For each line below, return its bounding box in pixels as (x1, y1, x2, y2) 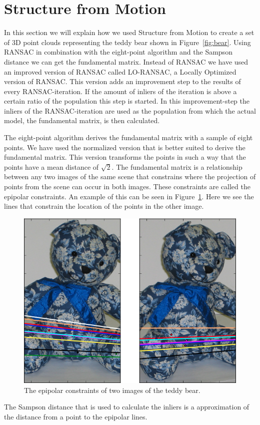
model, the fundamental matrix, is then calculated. (4, 115, 160, 126)
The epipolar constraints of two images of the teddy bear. (24, 384, 200, 395)
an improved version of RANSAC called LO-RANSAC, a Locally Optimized (4, 66, 236, 77)
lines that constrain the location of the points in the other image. (4, 201, 204, 211)
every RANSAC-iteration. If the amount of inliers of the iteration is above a (4, 86, 237, 96)
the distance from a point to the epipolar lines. (4, 411, 147, 421)
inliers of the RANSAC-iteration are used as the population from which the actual (4, 105, 256, 116)
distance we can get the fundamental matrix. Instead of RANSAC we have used (4, 56, 248, 67)
